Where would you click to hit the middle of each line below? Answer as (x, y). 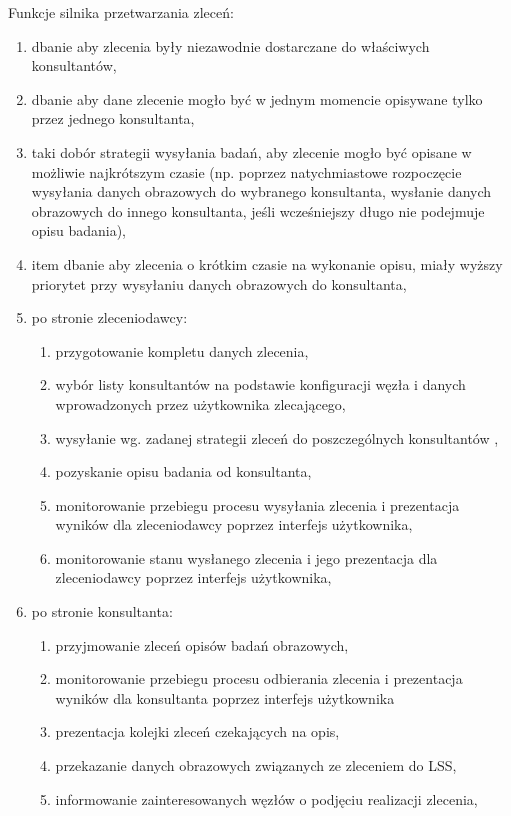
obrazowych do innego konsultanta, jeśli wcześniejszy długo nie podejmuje (258, 210)
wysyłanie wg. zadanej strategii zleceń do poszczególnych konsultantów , (277, 437)
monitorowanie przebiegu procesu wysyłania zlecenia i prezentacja (257, 504)
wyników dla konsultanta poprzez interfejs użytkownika (225, 697)
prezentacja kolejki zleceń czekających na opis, (197, 731)
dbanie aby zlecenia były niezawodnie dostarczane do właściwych (230, 45)
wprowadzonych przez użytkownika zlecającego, (200, 403)
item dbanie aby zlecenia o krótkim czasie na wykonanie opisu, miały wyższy (267, 263)
